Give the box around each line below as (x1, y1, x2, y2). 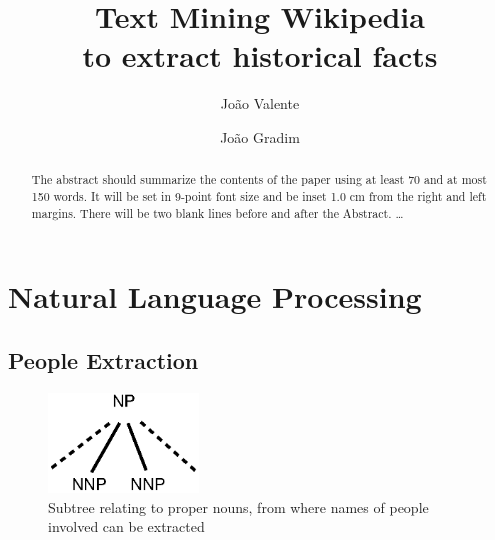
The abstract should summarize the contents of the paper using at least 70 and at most (31, 171, 487, 188)
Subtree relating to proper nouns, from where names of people (48, 496, 429, 517)
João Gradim (220, 126, 300, 147)
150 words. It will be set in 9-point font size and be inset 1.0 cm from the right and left (31, 187, 487, 204)
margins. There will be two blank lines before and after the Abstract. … (31, 204, 404, 221)
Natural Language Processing (8, 276, 422, 317)
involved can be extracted (48, 516, 205, 537)
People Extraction (8, 344, 199, 375)
